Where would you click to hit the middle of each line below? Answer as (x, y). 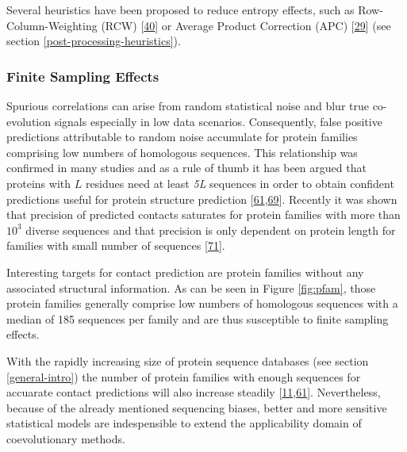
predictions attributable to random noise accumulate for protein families (182, 137)
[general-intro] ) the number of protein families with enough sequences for (184, 376)
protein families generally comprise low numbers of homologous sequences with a (202, 303)
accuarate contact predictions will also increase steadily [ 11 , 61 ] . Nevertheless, (194, 392)
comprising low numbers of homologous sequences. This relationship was (182, 152)
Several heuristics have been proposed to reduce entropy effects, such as (180, 10)
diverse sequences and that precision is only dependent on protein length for (211, 230)
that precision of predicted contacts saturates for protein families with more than (203, 215)
